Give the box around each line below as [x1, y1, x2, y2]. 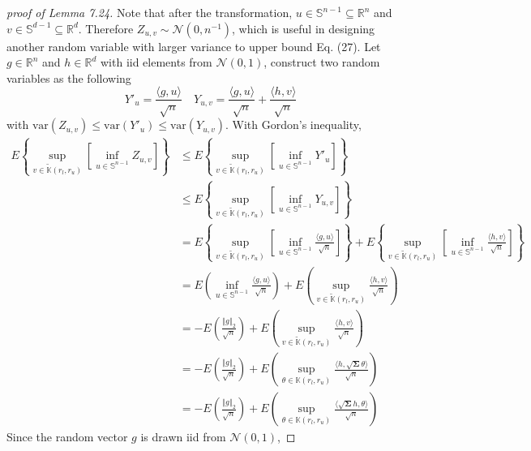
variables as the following [6, 69, 131, 86]
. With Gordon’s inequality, [225, 116, 362, 133]
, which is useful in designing [232, 19, 375, 37]
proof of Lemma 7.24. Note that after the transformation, [6, 4, 293, 20]
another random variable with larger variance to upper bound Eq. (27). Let [6, 37, 381, 54]
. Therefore [78, 19, 134, 37]
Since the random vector [6, 428, 128, 445]
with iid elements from [100, 54, 212, 71]
